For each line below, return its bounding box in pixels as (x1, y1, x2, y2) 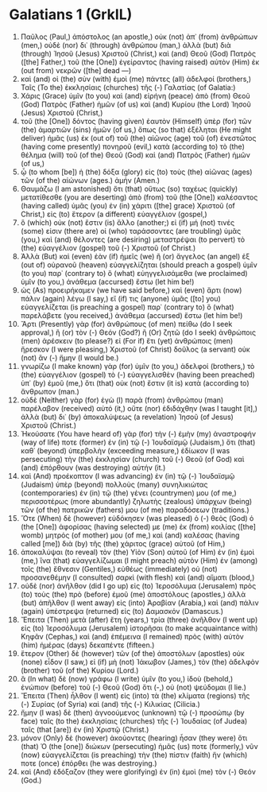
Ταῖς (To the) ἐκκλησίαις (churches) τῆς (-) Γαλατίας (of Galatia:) (20, 82, 236, 92)
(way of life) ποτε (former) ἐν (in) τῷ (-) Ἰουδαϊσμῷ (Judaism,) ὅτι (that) (20, 437, 256, 447)
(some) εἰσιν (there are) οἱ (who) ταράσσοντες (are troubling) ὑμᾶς (20, 226, 242, 235)
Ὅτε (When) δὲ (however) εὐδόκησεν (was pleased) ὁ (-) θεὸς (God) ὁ (20, 513, 254, 522)
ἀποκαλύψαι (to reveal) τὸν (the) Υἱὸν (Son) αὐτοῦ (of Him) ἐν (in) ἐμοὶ (20, 547, 255, 557)
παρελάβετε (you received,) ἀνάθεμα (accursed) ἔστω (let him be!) (20, 310, 243, 320)
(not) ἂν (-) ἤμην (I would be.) (20, 352, 119, 363)
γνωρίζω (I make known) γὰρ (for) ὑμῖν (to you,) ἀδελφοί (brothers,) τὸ (20, 361, 255, 371)
